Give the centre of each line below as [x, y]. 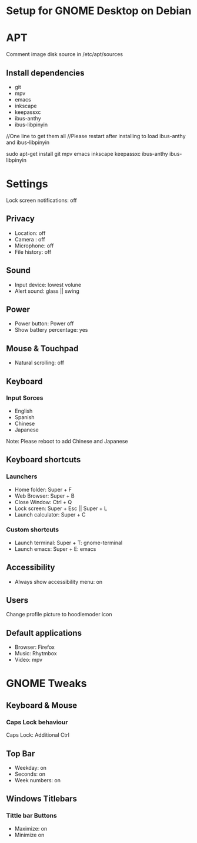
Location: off [30, 233]
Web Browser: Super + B [44, 496]
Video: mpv [29, 660]
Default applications [44, 633]
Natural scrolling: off [39, 363]
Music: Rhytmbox [36, 654]
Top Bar [21, 754]
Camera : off [30, 239]
